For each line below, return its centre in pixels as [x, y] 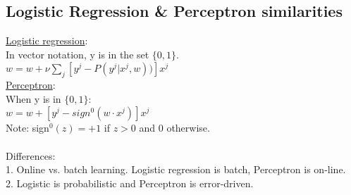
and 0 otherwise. [174, 128]
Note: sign [27, 128]
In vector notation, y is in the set [78, 54]
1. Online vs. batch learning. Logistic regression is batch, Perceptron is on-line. [176, 169]
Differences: [31, 155]
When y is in [33, 98]
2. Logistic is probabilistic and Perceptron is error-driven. [130, 183]
